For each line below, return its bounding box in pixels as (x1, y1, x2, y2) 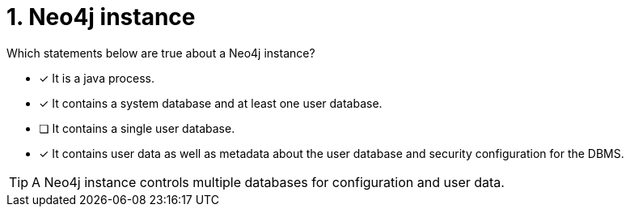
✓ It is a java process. (39, 70, 154, 85)
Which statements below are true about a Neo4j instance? (6, 45, 315, 60)
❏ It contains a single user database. (39, 121, 235, 135)
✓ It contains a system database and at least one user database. (39, 96, 383, 110)
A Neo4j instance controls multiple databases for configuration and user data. (32, 173, 505, 190)
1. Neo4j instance (6, 3, 196, 31)
